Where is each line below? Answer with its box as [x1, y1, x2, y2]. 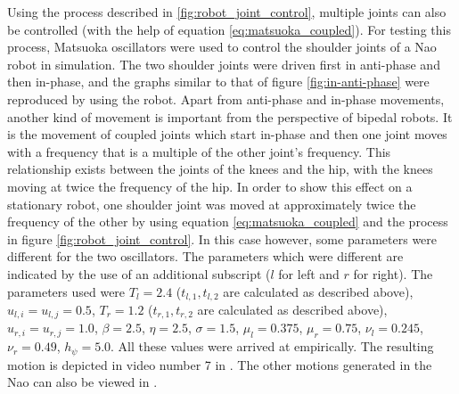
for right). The [353, 264, 433, 283]
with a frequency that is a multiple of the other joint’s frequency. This [7, 142, 391, 160]
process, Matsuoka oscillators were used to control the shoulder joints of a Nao [7, 37, 437, 56]
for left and [278, 264, 340, 283]
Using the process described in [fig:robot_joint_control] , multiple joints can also [7, 3, 447, 21]
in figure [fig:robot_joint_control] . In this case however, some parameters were [7, 229, 438, 248]
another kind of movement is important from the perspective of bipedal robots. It [7, 107, 453, 126]
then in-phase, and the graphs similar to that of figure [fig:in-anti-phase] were [7, 72, 430, 91]
